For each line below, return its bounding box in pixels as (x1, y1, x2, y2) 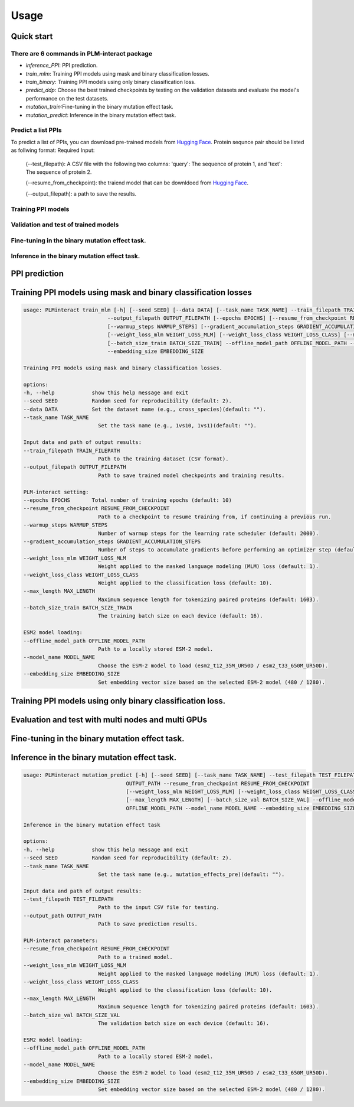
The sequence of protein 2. (25, 168, 92, 176)
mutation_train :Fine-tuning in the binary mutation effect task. (25, 103, 173, 111)
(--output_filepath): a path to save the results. (25, 190, 137, 197)
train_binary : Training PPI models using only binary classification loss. (25, 79, 196, 86)
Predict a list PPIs (11, 126, 62, 134)
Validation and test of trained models (11, 220, 119, 229)
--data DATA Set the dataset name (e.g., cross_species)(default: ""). (23, 405, 267, 413)
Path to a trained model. (97, 953, 173, 960)
